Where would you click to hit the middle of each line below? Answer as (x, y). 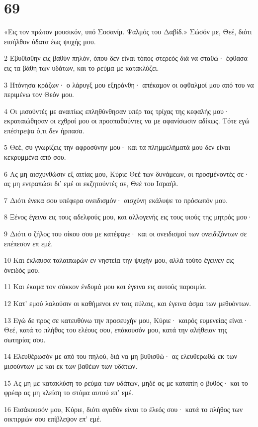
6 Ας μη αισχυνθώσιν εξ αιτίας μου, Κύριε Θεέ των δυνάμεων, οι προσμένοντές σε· (127, 173)
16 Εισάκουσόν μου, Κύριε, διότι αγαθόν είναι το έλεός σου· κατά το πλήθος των (124, 409)
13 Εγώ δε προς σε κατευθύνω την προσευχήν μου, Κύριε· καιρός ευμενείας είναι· (126, 320)
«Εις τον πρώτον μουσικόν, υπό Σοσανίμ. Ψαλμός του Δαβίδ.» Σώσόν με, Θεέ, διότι (128, 32)
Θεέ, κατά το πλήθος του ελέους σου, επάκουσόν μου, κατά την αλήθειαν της (116, 330)
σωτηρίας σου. (25, 339)
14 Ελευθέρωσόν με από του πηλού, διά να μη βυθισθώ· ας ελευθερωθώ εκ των (121, 356)
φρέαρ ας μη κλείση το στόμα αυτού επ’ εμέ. (69, 392)
